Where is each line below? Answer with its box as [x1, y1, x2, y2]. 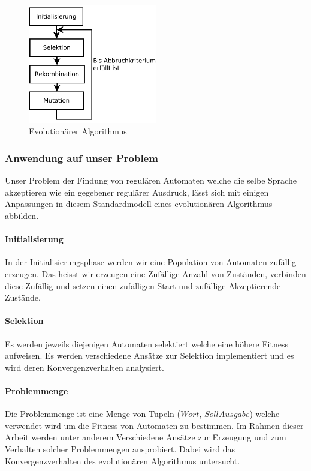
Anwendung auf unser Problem [5, 150, 158, 165]
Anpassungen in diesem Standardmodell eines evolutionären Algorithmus [5, 197, 273, 210]
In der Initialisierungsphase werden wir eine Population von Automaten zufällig [5, 256, 297, 268]
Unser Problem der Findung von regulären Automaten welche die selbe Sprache [5, 174, 297, 187]
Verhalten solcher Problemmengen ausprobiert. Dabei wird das [5, 442, 235, 455]
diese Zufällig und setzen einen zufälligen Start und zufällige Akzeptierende [5, 279, 281, 292]
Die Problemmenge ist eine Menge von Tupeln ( [5, 407, 180, 420]
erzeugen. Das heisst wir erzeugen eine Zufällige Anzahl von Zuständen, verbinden [5, 268, 306, 280]
